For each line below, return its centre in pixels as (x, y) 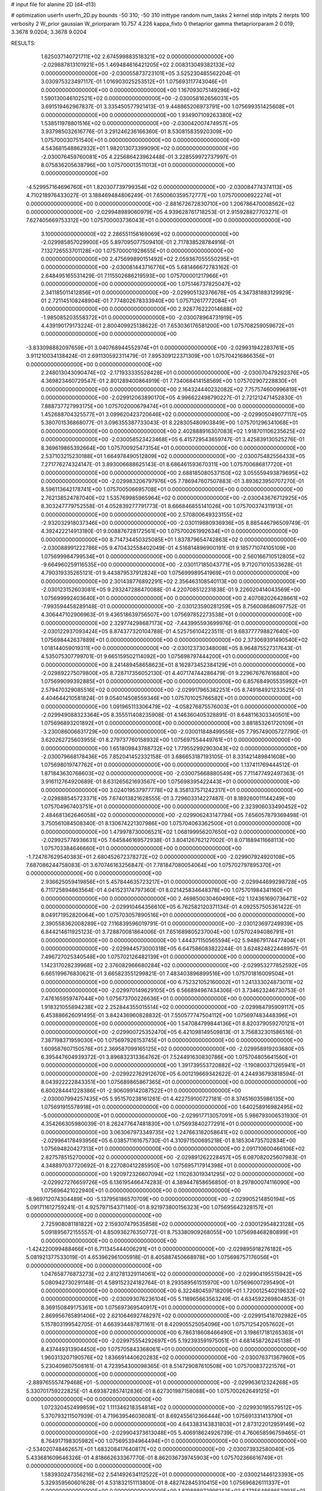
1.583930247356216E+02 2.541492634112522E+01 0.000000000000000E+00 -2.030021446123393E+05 (172, 1474)
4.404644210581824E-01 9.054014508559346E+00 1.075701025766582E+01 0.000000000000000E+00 (171, 698)
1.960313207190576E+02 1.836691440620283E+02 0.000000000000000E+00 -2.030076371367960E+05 (173, 1357)
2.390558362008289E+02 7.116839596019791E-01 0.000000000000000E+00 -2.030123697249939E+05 (172, 923)
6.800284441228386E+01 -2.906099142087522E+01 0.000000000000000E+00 (141, 1090)
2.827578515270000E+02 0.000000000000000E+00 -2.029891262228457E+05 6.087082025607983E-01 (174, 1157)
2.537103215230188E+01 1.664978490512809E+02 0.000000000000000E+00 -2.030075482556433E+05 (173, 456)
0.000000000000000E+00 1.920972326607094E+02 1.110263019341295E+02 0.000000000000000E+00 (173, 1174)
